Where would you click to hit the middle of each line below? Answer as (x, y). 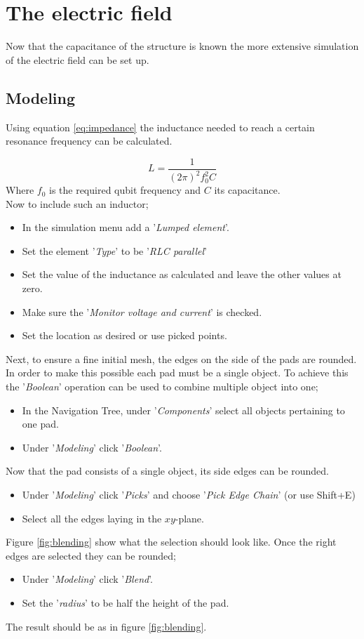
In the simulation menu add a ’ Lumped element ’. (126, 227)
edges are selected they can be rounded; (91, 555)
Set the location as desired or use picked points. (124, 335)
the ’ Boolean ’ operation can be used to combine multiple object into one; (162, 387)
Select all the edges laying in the (92, 518)
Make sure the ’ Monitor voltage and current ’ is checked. (142, 311)
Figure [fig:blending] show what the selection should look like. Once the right (171, 542)
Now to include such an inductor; (77, 203)
